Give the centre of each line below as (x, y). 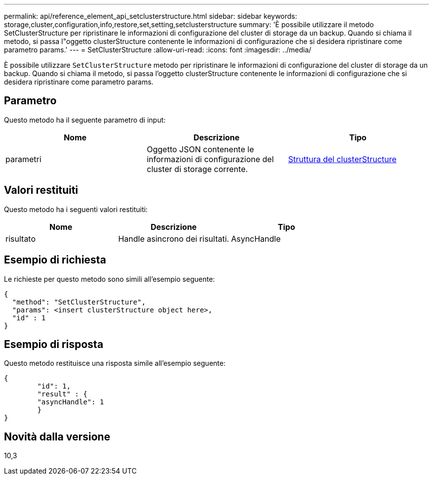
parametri (23, 159)
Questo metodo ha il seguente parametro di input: (85, 120)
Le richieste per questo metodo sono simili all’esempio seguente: (109, 279)
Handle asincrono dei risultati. (174, 239)
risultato (21, 239)
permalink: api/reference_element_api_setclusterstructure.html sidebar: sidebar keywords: (151, 16)
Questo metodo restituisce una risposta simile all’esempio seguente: (115, 363)
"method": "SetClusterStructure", (79, 302)
